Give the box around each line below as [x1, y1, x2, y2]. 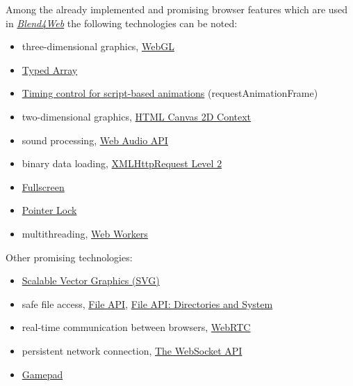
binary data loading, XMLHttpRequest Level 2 [22, 156, 222, 171]
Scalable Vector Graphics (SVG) [22, 273, 160, 288]
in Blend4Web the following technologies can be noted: [6, 15, 238, 30]
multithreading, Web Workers [22, 226, 148, 240]
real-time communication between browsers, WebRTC [22, 320, 251, 334]
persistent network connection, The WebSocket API [22, 343, 243, 357]
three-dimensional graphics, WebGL [22, 39, 174, 54]
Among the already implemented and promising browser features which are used [6, 2, 348, 16]
